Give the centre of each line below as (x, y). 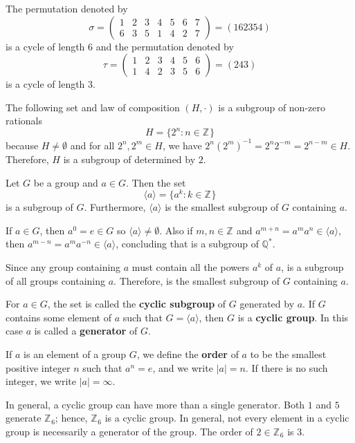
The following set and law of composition (93, 107)
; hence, (71, 418)
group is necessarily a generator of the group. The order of (129, 431)
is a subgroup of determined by (129, 159)
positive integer (38, 367)
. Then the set (156, 182)
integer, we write (41, 381)
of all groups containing (56, 280)
